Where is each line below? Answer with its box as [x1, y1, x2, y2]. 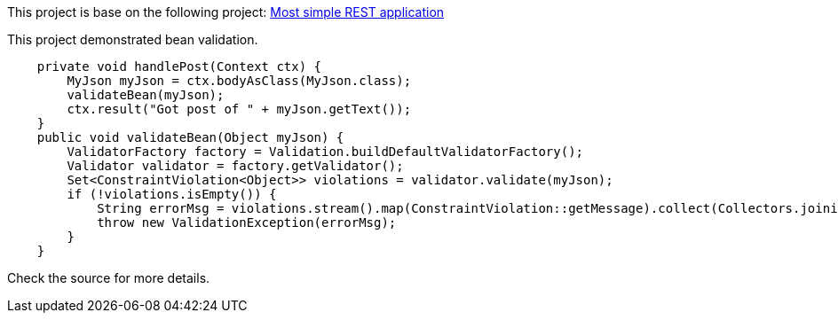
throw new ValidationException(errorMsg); [97, 215, 397, 230]
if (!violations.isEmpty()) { [67, 187, 277, 201]
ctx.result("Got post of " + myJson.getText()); [67, 102, 412, 116]
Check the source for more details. [7, 270, 210, 285]
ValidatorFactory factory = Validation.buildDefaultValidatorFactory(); [67, 144, 584, 159]
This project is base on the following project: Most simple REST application [7, 4, 445, 20]
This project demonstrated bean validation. [7, 32, 258, 47]
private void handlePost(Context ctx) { [36, 59, 322, 74]
